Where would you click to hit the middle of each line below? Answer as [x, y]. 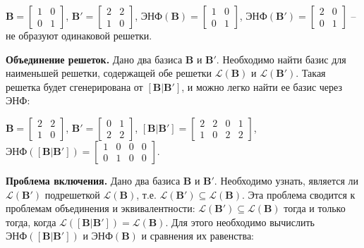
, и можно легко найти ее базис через [262, 86]
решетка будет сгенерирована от [74, 86]
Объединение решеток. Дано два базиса [94, 59]
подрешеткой [72, 194]
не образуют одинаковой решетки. [79, 35]
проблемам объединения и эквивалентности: [101, 208]
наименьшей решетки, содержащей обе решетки [109, 73]
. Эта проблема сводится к [298, 194]
